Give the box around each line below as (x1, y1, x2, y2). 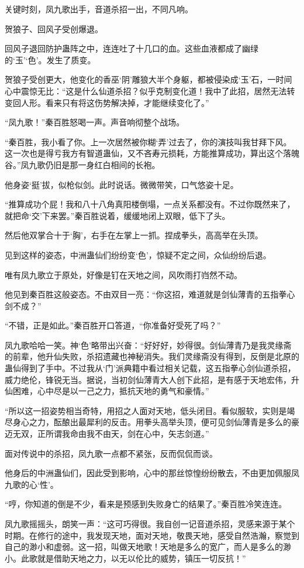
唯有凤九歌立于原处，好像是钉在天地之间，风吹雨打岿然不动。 (5, 268, 242, 280)
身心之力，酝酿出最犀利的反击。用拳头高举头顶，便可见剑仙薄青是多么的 (12, 416, 291, 428)
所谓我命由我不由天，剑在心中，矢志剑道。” (45, 427, 209, 440)
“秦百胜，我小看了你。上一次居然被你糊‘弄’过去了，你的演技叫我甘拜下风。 (5, 135, 292, 148)
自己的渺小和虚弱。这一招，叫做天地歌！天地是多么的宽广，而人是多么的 (5, 540, 283, 553)
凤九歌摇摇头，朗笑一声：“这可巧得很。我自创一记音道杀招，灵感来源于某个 (5, 518, 295, 529)
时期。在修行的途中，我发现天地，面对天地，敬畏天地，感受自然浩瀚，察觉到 (5, 529, 299, 541)
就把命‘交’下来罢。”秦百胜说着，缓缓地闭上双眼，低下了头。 (5, 209, 230, 221)
